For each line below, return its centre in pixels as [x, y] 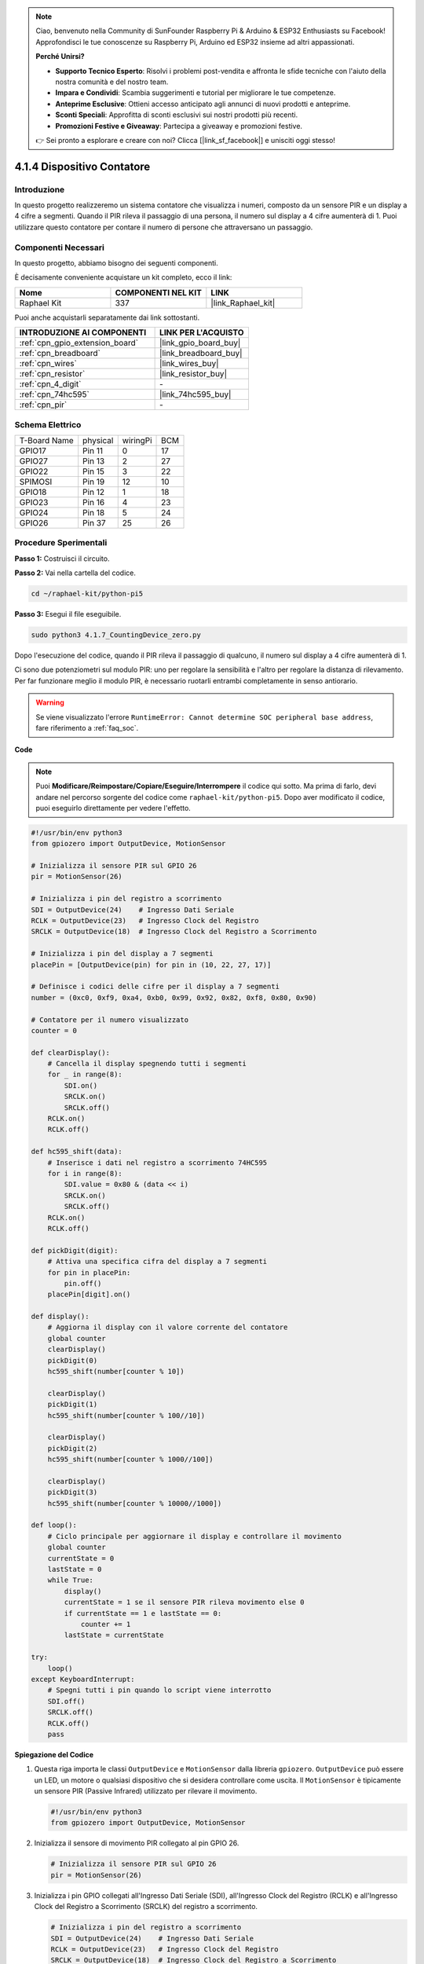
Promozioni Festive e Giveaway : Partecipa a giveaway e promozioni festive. [179, 126]
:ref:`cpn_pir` [43, 405]
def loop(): [54, 1525]
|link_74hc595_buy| [196, 394]
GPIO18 [33, 492]
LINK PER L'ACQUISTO [202, 332]
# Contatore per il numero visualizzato [110, 1020]
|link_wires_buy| [189, 364]
